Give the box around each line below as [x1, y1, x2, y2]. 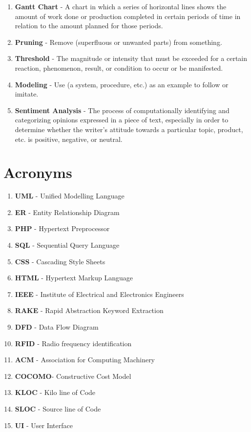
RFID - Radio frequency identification [15, 338, 132, 348]
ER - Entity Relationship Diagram [15, 207, 120, 217]
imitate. [15, 89, 39, 99]
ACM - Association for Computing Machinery [15, 354, 155, 365]
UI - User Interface [15, 420, 73, 430]
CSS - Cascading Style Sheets [15, 256, 105, 266]
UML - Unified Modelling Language [15, 191, 125, 201]
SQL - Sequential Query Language [15, 240, 120, 250]
